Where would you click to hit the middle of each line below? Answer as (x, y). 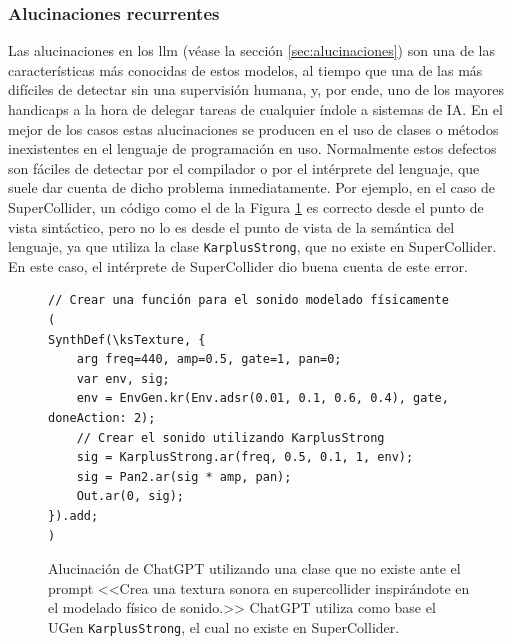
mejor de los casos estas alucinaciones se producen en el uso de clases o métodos (253, 128)
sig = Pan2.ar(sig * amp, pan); (184, 476)
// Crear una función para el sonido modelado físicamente (248, 300)
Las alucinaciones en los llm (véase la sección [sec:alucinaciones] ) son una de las (251, 50)
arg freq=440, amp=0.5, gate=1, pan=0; (209, 359)
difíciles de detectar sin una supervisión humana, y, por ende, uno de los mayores (256, 89)
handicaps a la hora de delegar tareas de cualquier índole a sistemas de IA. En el (255, 109)
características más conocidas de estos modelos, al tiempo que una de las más (245, 69)
